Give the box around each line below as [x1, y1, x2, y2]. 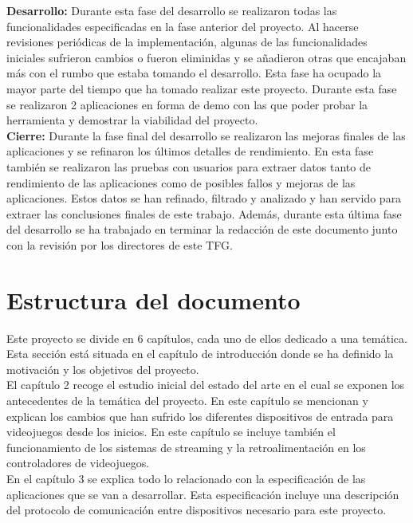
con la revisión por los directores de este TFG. [6, 236, 233, 253]
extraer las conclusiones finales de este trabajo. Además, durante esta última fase [6, 205, 402, 222]
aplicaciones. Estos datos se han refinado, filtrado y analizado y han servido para [6, 190, 402, 206]
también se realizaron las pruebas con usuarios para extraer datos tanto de [6, 158, 371, 175]
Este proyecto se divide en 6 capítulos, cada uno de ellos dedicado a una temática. [6, 329, 407, 346]
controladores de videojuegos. [6, 454, 150, 471]
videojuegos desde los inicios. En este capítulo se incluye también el [6, 423, 336, 440]
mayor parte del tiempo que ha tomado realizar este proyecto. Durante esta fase [6, 80, 397, 96]
